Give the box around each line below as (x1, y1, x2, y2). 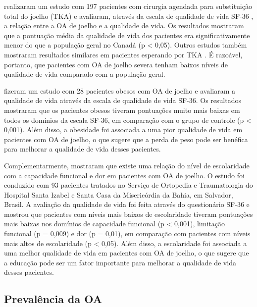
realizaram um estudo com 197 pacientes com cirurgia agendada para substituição (4, 1, 252, 11)
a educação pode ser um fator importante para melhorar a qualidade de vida (4, 257, 236, 267)
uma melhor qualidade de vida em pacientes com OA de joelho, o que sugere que (4, 248, 249, 258)
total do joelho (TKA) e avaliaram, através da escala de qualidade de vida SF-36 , (4, 10, 254, 21)
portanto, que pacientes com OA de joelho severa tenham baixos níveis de (4, 59, 228, 69)
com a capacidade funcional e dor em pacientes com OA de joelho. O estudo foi (4, 170, 245, 180)
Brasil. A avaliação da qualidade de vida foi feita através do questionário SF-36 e (4, 199, 250, 209)
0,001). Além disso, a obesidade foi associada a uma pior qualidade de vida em (4, 124, 243, 135)
